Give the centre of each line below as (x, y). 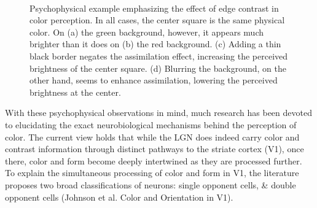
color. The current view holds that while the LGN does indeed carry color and (152, 137)
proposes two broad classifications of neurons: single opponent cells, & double (151, 184)
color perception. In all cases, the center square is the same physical (157, 20)
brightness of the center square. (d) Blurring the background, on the (158, 68)
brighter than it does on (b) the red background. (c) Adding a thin (155, 44)
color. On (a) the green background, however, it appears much (147, 32)
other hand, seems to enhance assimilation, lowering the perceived (154, 80)
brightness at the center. (75, 92)
